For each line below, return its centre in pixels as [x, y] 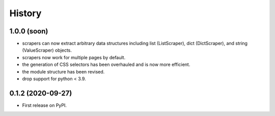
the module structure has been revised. [63, 71]
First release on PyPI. [45, 105]
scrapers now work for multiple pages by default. [74, 57]
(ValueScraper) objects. [47, 50]
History [25, 13]
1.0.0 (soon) [29, 31]
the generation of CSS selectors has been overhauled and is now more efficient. [106, 65]
